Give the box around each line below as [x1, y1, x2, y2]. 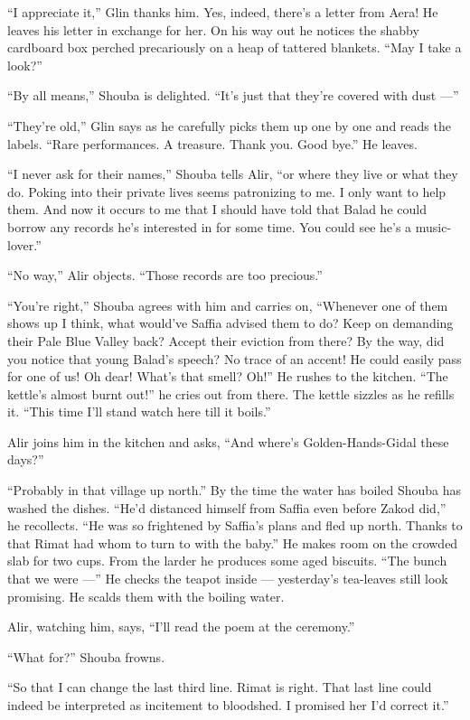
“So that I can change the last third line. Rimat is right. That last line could [7, 678, 432, 697]
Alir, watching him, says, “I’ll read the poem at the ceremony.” [7, 617, 355, 636]
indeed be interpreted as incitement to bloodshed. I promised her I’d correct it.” [7, 696, 449, 714]
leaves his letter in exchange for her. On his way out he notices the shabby [7, 20, 419, 39]
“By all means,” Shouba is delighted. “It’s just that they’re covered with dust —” [7, 86, 459, 105]
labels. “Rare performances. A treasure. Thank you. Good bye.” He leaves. [7, 134, 418, 153]
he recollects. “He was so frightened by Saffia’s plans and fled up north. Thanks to [7, 516, 463, 535]
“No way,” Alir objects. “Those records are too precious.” [7, 266, 323, 285]
